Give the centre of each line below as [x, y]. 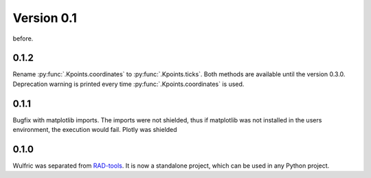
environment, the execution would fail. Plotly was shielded [95, 130]
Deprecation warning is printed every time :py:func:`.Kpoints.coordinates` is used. [128, 84]
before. [23, 38]
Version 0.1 [45, 18]
